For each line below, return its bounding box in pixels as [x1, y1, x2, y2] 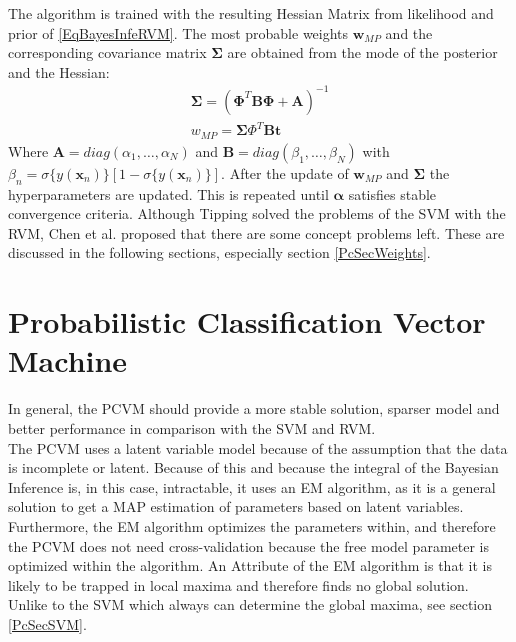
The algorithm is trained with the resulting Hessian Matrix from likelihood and [8, 3, 494, 23]
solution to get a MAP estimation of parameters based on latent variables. [8, 496, 464, 517]
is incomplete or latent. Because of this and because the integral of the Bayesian [8, 457, 499, 478]
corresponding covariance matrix [8, 42, 207, 63]
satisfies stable [348, 183, 437, 204]
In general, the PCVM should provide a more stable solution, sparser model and [8, 398, 500, 419]
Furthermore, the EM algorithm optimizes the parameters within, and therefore [8, 515, 496, 536]
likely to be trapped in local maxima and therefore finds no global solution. [8, 574, 469, 595]
